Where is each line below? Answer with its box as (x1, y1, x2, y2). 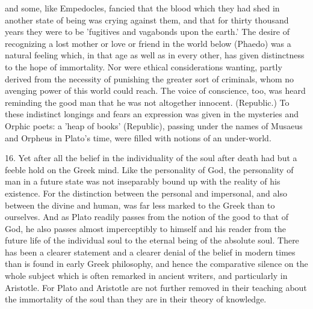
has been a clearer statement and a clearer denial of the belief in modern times (5, 245, 296, 258)
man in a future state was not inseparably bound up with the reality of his (5, 175, 280, 188)
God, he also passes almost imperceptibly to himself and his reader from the (5, 222, 287, 234)
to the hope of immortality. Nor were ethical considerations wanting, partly (5, 60, 282, 73)
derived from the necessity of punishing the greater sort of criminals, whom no (5, 72, 294, 85)
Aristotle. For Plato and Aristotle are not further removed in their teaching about (5, 281, 307, 293)
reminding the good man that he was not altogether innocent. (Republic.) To (5, 96, 290, 108)
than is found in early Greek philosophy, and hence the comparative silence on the (5, 257, 308, 270)
